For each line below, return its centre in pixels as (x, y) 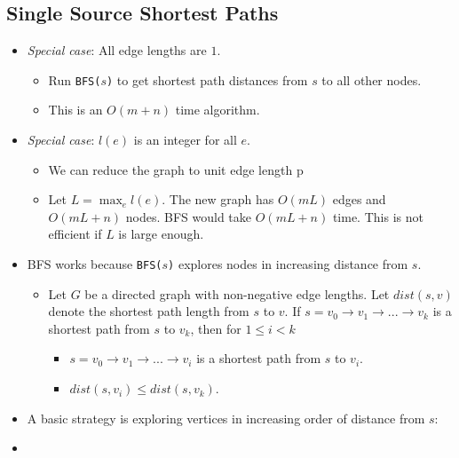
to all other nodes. (372, 79)
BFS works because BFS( (95, 264)
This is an (75, 110)
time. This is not (378, 216)
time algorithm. (218, 110)
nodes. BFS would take (189, 216)
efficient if (75, 234)
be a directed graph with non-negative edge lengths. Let (237, 293)
